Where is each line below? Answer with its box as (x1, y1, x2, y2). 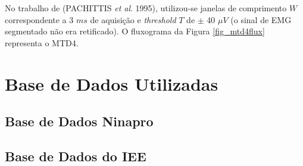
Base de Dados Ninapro (5, 112, 154, 130)
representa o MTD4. (5, 36, 79, 49)
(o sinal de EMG (230, 13, 292, 25)
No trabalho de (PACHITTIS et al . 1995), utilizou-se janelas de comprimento (5, 2, 287, 14)
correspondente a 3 (5, 13, 74, 25)
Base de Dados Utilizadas (5, 71, 218, 95)
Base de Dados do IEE (5, 146, 146, 165)
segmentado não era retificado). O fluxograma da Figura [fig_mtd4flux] (5, 25, 265, 37)
